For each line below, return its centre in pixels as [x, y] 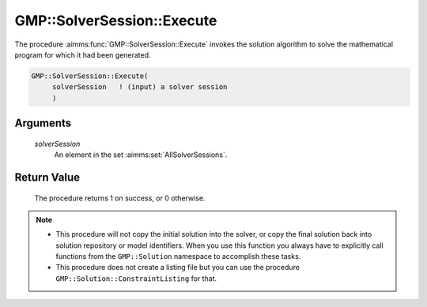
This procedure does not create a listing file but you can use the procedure [178, 268]
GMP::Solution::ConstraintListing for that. [136, 278]
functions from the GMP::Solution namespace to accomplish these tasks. [178, 256]
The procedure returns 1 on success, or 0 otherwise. [120, 198]
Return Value [47, 177]
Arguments [43, 124]
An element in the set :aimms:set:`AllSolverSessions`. [141, 155]
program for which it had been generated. [83, 54]
